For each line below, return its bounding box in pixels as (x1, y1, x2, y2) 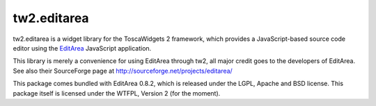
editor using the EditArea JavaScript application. (13, 44, 152, 52)
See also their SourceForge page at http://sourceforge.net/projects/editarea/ (13, 67, 233, 75)
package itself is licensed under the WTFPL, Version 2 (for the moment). (13, 89, 221, 97)
